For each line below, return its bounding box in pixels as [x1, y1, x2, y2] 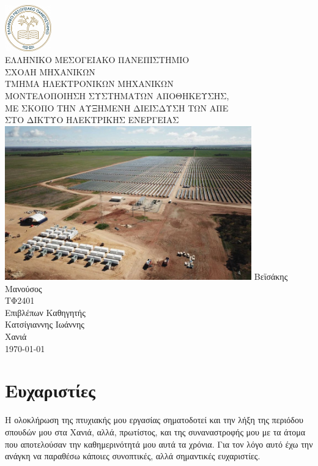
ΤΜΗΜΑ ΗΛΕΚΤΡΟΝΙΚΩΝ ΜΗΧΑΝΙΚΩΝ [5, 77, 174, 90]
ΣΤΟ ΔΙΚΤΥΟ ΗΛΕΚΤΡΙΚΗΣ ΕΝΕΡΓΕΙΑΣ [5, 113, 179, 126]
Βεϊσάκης [254, 270, 288, 283]
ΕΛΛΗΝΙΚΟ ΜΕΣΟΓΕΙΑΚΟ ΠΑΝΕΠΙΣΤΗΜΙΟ [5, 53, 190, 66]
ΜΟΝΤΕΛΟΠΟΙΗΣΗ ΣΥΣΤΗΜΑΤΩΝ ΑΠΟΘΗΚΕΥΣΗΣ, [5, 89, 229, 102]
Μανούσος [5, 282, 42, 295]
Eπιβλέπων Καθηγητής [5, 306, 86, 318]
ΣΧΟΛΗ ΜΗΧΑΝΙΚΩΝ [5, 65, 95, 78]
